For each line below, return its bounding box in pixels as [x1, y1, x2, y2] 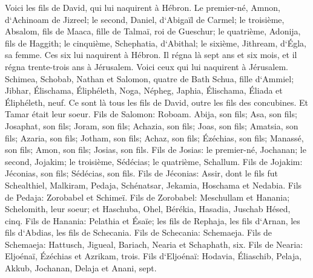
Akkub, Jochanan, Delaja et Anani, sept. [5, 262, 157, 274]
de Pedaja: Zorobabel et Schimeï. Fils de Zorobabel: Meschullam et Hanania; [5, 190, 290, 203]
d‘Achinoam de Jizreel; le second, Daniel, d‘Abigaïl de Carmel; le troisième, [5, 13, 285, 25]
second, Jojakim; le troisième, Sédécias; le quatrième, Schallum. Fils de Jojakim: [5, 155, 303, 167]
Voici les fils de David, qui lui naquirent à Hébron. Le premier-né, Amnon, [5, 1, 280, 13]
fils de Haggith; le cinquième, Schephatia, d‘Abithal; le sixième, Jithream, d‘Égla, [5, 36, 307, 49]
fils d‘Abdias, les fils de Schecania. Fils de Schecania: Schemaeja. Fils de [5, 226, 272, 239]
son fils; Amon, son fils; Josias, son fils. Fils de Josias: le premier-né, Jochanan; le [5, 143, 306, 156]
